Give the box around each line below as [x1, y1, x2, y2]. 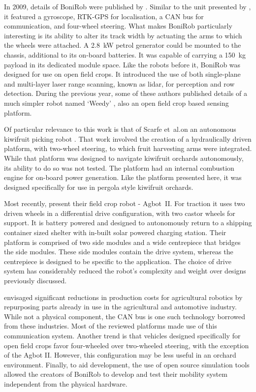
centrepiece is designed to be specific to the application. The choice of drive [4, 256, 231, 266]
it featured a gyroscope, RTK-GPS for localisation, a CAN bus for [4, 11, 204, 21]
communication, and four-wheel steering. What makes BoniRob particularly [4, 21, 232, 31]
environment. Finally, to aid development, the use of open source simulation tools [4, 359, 250, 369]
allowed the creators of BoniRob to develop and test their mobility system [4, 369, 227, 379]
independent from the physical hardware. [4, 378, 128, 389]
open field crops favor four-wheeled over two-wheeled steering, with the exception [4, 340, 249, 350]
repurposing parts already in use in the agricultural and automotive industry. [4, 302, 237, 312]
